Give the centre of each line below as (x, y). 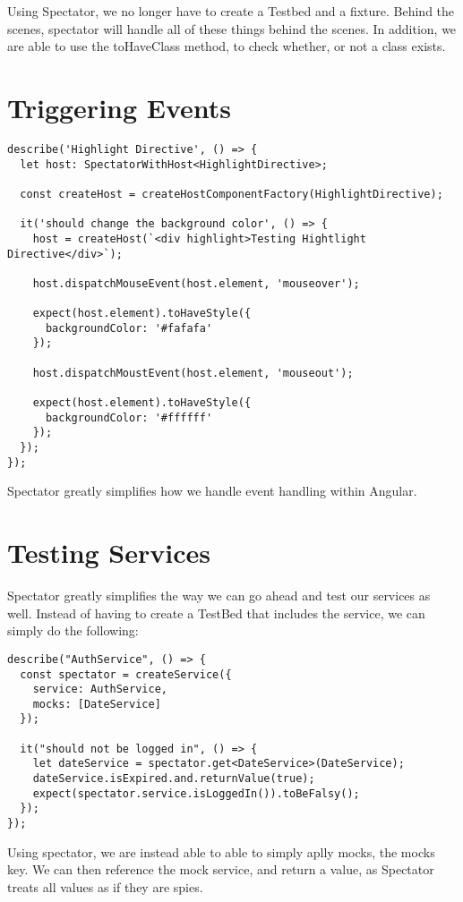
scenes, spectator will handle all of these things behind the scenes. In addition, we (232, 28)
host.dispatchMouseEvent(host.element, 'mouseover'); (196, 283)
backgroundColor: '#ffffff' (129, 417)
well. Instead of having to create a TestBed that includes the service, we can (216, 613)
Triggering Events (120, 107)
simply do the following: (73, 630)
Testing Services (109, 553)
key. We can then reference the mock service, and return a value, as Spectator (221, 869)
